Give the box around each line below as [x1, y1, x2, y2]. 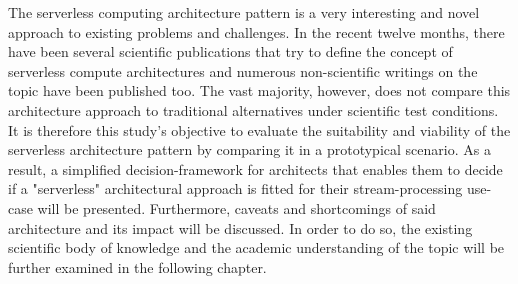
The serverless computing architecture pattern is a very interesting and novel [8, 2, 480, 22]
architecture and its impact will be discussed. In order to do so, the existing [8, 217, 473, 238]
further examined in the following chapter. [8, 256, 267, 277]
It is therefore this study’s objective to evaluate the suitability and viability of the [8, 119, 511, 140]
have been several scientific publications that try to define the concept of [8, 41, 453, 62]
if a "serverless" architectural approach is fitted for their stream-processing [8, 178, 463, 199]
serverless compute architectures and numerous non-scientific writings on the [8, 60, 478, 81]
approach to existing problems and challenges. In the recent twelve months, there [8, 21, 505, 42]
